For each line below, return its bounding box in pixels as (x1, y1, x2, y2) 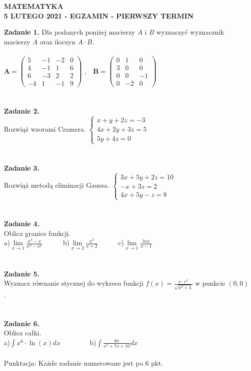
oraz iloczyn (39, 36, 76, 46)
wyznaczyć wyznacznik (156, 27, 224, 37)
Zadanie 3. (4, 162, 40, 173)
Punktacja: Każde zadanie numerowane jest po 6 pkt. (4, 357, 163, 368)
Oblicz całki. (4, 328, 41, 338)
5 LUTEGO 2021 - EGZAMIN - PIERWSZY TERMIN (4, 10, 194, 20)
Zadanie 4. (4, 218, 40, 229)
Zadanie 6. (4, 318, 40, 328)
